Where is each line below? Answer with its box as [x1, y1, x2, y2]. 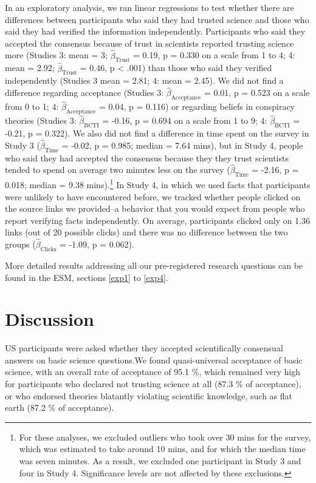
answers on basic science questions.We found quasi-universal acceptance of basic [5, 353, 303, 366]
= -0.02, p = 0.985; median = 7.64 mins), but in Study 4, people [61, 138, 303, 151]
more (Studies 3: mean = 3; [5, 49, 108, 61]
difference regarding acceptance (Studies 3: [5, 86, 164, 99]
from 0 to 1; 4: [5, 100, 59, 113]
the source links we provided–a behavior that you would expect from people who [5, 202, 305, 215]
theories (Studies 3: [5, 114, 77, 127]
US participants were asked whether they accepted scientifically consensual [5, 342, 283, 354]
